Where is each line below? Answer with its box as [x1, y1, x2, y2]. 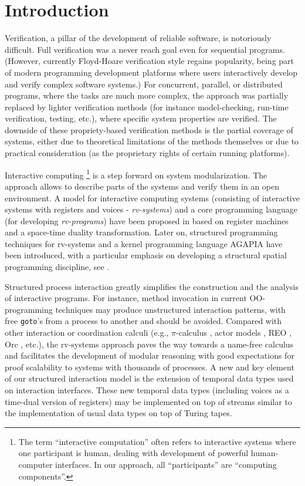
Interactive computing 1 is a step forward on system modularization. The [5, 167, 267, 181]
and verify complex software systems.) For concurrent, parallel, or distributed [5, 77, 283, 90]
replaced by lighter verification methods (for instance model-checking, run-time [5, 100, 289, 113]
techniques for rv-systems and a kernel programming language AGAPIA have [5, 237, 283, 249]
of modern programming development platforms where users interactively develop [5, 66, 298, 78]
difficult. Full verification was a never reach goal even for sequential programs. [5, 43, 285, 55]
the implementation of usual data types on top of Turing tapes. [5, 407, 232, 419]
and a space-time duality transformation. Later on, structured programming [5, 226, 278, 238]
